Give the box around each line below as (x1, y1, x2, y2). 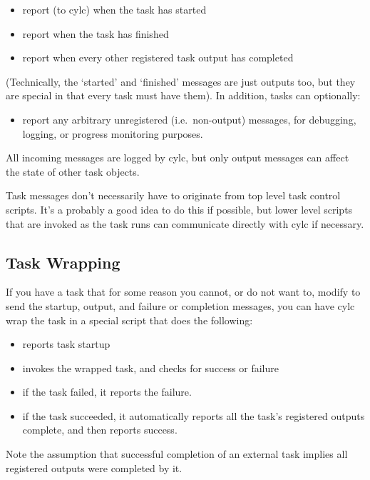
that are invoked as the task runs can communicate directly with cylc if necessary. (6, 216, 364, 231)
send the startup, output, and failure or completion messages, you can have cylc (6, 298, 355, 313)
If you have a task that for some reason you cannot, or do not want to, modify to (6, 284, 361, 299)
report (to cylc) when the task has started (22, 2, 207, 16)
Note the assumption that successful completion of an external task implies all (6, 446, 348, 461)
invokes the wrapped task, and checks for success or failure (22, 360, 279, 375)
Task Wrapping (6, 251, 120, 273)
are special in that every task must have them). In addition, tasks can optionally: (6, 88, 361, 103)
